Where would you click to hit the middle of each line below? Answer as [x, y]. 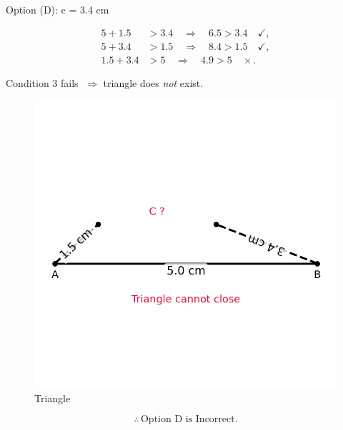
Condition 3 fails [42, 82]
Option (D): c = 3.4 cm [58, 9]
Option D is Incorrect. [189, 420]
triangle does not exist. [153, 82]
